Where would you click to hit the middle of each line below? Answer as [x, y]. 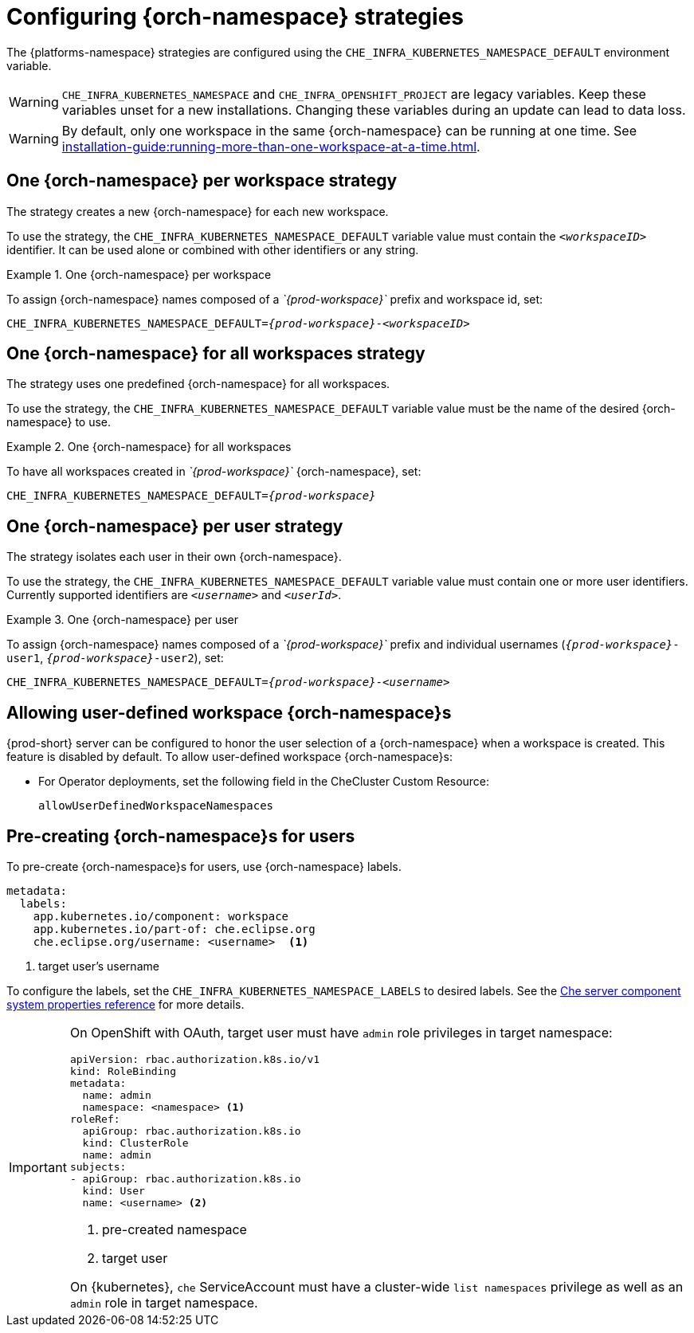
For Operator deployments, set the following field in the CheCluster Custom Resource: [264, 782]
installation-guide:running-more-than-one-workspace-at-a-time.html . [271, 146]
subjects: [98, 1166]
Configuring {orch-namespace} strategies [235, 17]
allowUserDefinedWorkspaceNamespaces [156, 806]
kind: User [114, 1190]
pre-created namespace [174, 1229]
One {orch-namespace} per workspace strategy [202, 181]
